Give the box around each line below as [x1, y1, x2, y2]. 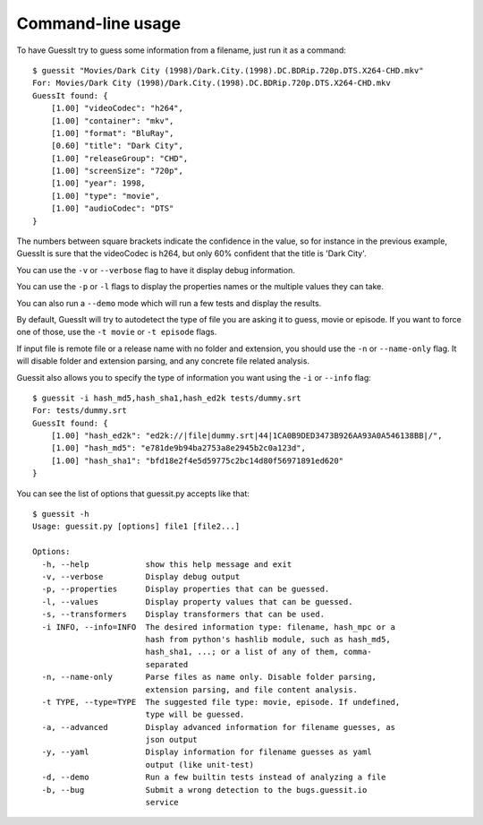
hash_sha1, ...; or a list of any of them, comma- [145, 647, 372, 657]
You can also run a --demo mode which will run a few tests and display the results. [16, 297, 322, 308]
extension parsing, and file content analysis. [145, 684, 358, 694]
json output [145, 735, 199, 745]
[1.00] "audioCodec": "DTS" [50, 203, 174, 214]
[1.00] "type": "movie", [50, 191, 160, 201]
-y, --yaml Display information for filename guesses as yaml [41, 747, 372, 757]
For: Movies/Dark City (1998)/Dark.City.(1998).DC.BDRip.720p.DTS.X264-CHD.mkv [32, 78, 391, 89]
